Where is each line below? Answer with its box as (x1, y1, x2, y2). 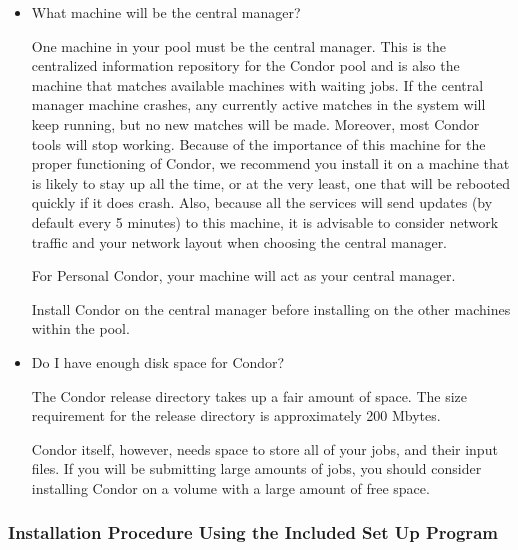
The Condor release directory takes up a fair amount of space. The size (31, 385, 468, 406)
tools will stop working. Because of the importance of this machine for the (31, 133, 486, 154)
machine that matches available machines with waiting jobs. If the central (31, 74, 484, 95)
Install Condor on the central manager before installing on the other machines (31, 298, 511, 319)
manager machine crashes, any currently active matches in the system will (31, 94, 486, 115)
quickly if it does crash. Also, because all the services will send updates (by (31, 192, 493, 213)
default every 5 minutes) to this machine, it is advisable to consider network (31, 211, 499, 232)
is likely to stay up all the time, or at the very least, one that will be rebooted (31, 172, 511, 193)
